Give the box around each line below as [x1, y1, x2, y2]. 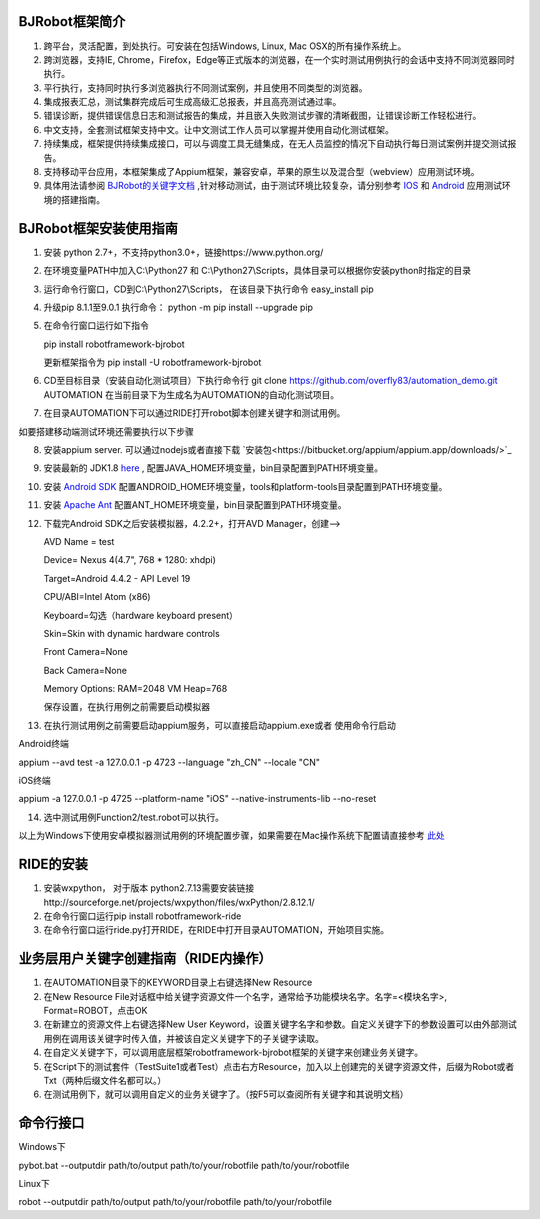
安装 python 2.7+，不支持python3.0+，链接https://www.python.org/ [43, 246, 324, 258]
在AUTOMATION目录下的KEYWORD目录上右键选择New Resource [43, 976, 313, 989]
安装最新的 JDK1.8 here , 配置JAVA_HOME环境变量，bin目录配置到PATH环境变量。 [43, 462, 384, 474]
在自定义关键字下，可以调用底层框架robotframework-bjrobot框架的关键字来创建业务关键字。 [43, 1046, 424, 1059]
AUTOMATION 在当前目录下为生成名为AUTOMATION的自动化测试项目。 [43, 388, 340, 400]
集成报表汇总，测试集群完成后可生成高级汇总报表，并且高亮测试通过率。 [43, 96, 342, 108]
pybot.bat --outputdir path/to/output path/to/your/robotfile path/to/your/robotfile [18, 1159, 350, 1171]
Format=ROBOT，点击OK [43, 1004, 148, 1016]
